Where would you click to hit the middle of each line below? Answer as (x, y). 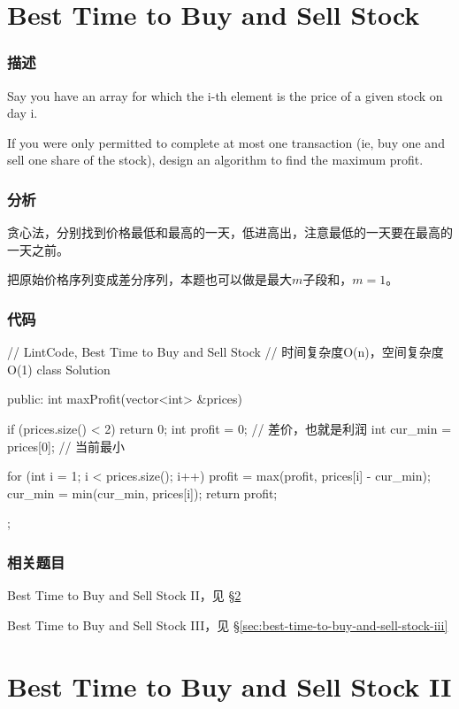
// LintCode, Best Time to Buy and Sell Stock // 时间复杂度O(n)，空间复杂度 (226, 352)
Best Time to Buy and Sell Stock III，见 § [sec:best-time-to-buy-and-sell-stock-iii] (228, 624)
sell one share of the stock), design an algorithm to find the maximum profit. (215, 160)
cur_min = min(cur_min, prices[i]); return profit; (142, 493)
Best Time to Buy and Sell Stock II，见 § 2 (124, 595)
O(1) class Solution (59, 369)
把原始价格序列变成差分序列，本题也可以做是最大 (149, 279)
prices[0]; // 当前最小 (66, 446)
